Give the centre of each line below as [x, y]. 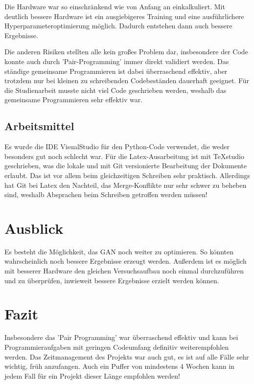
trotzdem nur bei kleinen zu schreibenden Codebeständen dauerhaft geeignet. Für [127, 80]
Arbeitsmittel [39, 126]
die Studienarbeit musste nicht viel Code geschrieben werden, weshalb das [115, 90]
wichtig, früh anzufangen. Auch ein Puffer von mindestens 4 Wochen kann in [119, 366]
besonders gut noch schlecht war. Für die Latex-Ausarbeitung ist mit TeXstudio [124, 156]
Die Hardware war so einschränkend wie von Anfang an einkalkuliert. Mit [115, 6]
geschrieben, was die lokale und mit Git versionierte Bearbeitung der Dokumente [126, 166]
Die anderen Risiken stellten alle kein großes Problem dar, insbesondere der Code [126, 52]
